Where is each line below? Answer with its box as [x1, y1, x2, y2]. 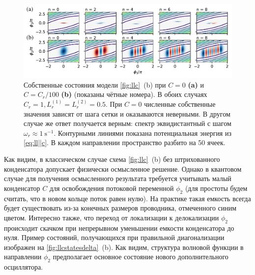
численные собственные [144, 99, 216, 109]
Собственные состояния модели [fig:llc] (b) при [24, 79, 166, 90]
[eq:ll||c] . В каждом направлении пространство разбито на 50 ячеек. [24, 137, 226, 148]
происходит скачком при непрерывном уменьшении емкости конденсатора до [4, 222, 234, 233]
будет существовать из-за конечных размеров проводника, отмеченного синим [4, 203, 237, 213]
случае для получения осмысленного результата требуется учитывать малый [4, 173, 231, 183]
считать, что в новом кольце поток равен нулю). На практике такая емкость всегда [4, 193, 251, 203]
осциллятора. [4, 262, 43, 272]
